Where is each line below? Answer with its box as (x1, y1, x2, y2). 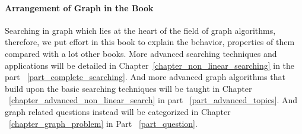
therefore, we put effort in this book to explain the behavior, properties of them (5, 36, 295, 48)
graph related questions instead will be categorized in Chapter (5, 105, 231, 117)
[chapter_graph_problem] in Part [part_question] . (9, 117, 198, 129)
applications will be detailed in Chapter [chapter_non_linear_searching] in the (5, 59, 295, 71)
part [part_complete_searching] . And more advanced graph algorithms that (5, 71, 285, 83)
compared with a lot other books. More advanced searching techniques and (5, 47, 277, 59)
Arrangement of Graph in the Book (5, 1, 154, 14)
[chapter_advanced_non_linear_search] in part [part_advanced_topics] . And (9, 94, 298, 106)
